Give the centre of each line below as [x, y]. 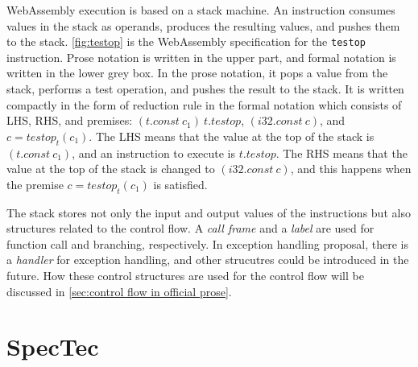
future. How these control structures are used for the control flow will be [185, 275]
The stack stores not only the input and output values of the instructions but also [209, 212]
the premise [35, 184]
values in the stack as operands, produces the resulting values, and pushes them [203, 25]
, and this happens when [351, 169]
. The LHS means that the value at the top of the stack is [232, 136]
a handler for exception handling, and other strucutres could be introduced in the [208, 260]
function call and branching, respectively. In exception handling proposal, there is [208, 243]
